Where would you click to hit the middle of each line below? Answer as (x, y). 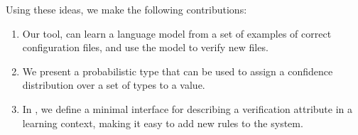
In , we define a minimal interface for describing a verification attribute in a (188, 108)
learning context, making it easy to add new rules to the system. (163, 123)
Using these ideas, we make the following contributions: (126, 9)
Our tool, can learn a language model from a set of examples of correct (177, 33)
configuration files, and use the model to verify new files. (145, 47)
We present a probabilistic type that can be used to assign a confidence (178, 71)
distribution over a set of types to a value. (114, 85)
